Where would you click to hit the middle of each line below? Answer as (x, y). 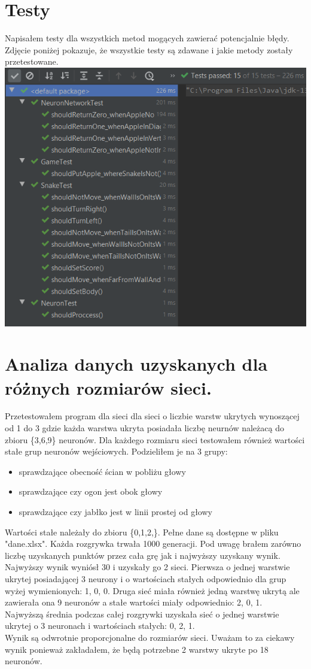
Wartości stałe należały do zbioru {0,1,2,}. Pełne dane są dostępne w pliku (142, 532)
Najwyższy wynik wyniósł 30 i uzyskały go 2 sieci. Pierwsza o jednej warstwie (147, 567)
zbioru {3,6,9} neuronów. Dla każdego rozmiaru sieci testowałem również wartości (155, 439)
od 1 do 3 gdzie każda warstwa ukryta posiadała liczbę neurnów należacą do (144, 428)
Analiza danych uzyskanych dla (136, 364)
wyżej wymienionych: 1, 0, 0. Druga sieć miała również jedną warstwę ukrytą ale (152, 590)
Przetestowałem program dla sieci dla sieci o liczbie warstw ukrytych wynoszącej (152, 416)
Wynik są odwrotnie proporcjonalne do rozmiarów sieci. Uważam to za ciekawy (150, 637)
